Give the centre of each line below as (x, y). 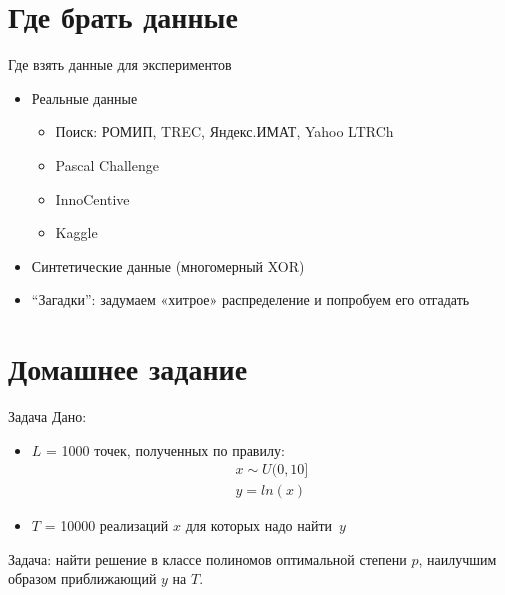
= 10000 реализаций (106, 525)
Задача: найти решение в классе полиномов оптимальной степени (207, 558)
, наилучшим (457, 558)
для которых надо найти (259, 525)
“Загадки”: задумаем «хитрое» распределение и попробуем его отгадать (250, 299)
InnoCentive (92, 198)
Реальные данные (84, 97)
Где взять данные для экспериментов (120, 64)
